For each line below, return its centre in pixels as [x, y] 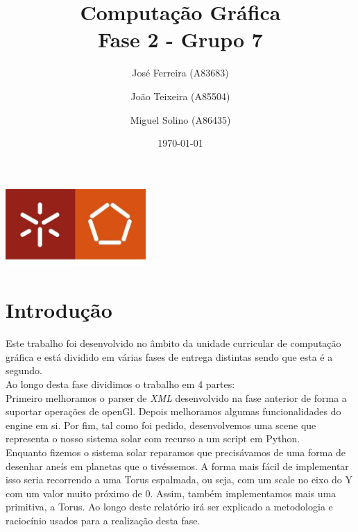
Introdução [59, 310]
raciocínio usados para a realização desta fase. [103, 520]
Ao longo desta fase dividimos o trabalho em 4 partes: [120, 384]
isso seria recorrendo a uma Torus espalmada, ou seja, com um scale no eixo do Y [179, 479]
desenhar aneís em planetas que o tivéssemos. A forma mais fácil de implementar [177, 466]
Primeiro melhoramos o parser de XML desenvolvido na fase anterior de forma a [176, 397]
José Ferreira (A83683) [180, 73]
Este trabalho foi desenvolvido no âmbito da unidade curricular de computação [173, 343]
